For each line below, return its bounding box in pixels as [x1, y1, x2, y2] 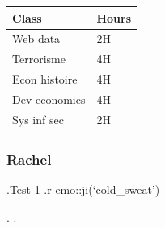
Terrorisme [12, 50, 66, 67]
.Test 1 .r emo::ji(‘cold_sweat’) [6, 181, 160, 198]
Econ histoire [12, 71, 78, 88]
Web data [12, 30, 61, 47]
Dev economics [12, 90, 86, 107]
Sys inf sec [12, 110, 64, 127]
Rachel [6, 148, 52, 169]
